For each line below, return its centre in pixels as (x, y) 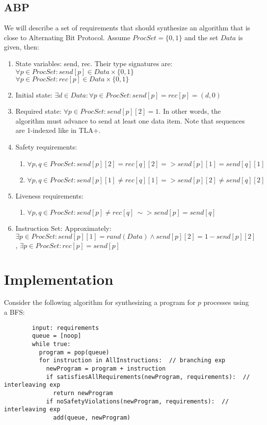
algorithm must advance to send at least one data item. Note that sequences (130, 120)
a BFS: (14, 312)
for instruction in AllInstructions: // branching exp (132, 361)
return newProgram (83, 393)
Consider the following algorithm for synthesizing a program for (100, 302)
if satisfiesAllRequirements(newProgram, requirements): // (148, 377)
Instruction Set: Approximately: (63, 228)
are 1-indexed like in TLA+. (58, 130)
